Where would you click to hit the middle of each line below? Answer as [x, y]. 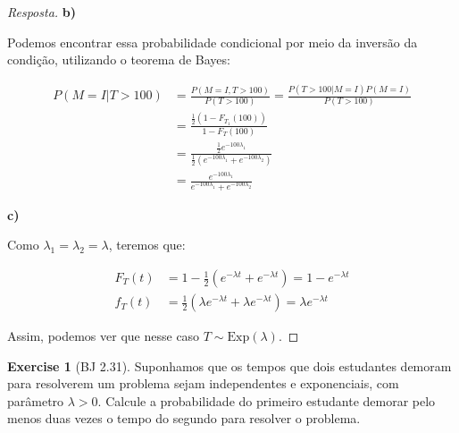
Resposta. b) [42, 12]
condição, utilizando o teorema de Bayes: [119, 59]
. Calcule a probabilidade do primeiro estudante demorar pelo [267, 400]
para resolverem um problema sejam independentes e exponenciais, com [203, 383]
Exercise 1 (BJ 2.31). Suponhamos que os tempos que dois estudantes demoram [229, 365]
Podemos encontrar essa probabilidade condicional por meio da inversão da [213, 42]
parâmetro [36, 400]
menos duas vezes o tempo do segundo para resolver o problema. [184, 418]
